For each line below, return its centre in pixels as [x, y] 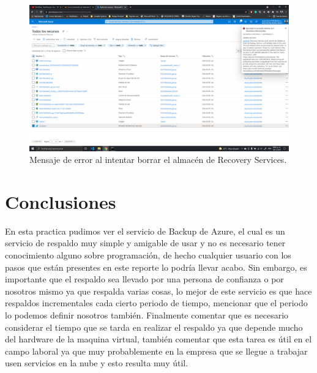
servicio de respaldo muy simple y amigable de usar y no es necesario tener [145, 243]
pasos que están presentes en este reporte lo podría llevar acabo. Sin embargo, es [156, 267]
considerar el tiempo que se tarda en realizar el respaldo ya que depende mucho [154, 327]
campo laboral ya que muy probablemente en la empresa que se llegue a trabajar [156, 351]
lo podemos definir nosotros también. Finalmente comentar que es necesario [147, 315]
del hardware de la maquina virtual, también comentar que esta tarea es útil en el [158, 339]
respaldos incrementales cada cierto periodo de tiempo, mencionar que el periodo [156, 303]
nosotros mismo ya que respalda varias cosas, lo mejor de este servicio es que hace [158, 291]
